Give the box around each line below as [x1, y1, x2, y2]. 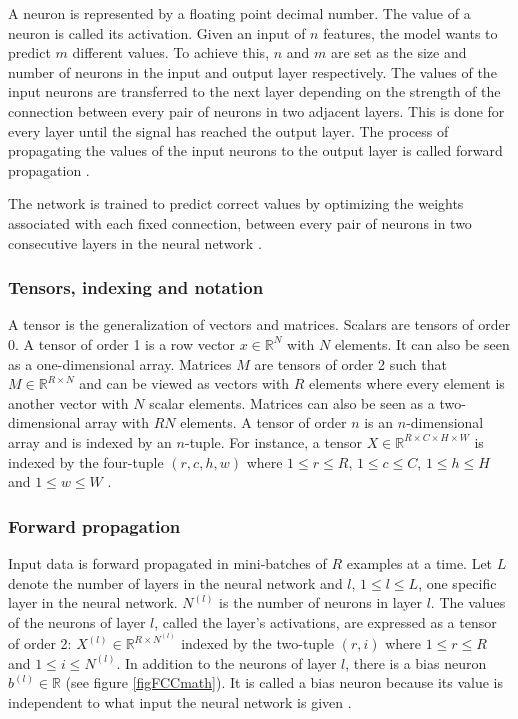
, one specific [418, 572, 497, 593]
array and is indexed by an [8, 431, 172, 452]
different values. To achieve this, [72, 42, 270, 63]
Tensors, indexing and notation [8, 275, 264, 300]
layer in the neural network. [8, 592, 178, 613]
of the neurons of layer [8, 611, 146, 632]
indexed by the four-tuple [8, 451, 164, 472]
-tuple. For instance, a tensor [184, 431, 362, 452]
